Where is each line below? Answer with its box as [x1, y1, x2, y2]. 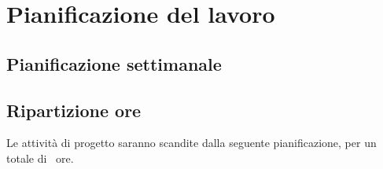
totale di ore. [6, 149, 74, 166]
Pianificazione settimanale [6, 51, 222, 75]
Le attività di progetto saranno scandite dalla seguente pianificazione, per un [6, 134, 377, 151]
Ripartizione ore [6, 97, 142, 122]
